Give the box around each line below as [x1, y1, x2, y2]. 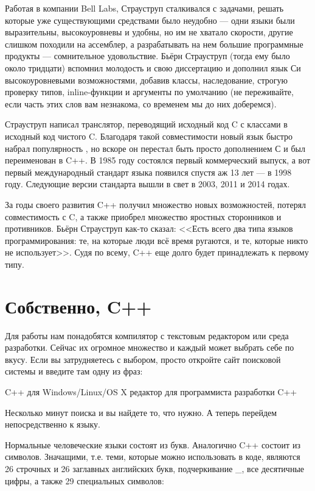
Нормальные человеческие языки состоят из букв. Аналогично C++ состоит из [5, 438, 300, 451]
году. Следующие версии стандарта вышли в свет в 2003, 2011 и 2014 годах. [5, 177, 290, 190]
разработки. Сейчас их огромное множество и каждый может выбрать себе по [5, 341, 294, 354]
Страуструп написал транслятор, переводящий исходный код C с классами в [5, 118, 288, 131]
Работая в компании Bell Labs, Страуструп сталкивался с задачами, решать [5, 2, 284, 14]
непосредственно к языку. [5, 418, 100, 431]
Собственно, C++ [5, 293, 152, 318]
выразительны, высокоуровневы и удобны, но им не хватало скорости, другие [5, 26, 293, 38]
